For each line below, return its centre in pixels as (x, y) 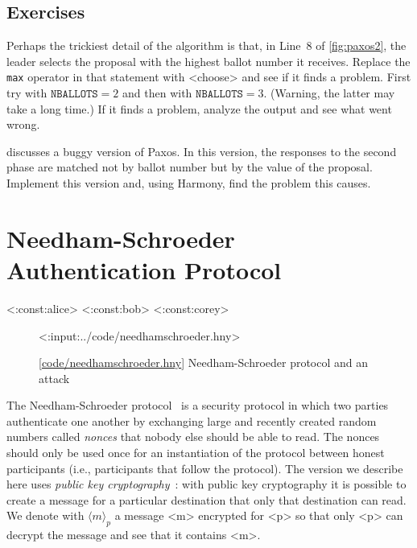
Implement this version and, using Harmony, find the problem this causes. (189, 183)
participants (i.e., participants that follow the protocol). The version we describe (205, 468)
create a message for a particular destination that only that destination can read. (206, 499)
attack (54, 378)
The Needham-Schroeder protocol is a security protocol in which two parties (198, 405)
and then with (157, 93)
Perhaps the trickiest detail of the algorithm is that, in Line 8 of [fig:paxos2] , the (206, 45)
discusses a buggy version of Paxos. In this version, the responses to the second (202, 151)
